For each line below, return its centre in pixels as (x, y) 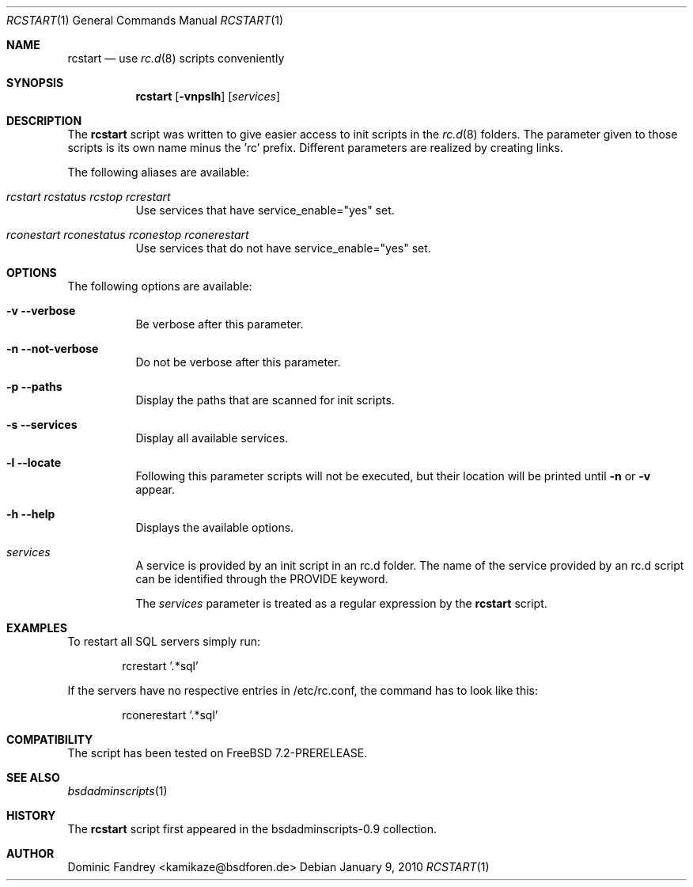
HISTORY (31, 815)
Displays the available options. (215, 527)
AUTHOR (30, 853)
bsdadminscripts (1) (117, 791)
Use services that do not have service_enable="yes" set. (283, 248)
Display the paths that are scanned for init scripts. (265, 400)
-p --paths (34, 387)
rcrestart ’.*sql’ (160, 666)
